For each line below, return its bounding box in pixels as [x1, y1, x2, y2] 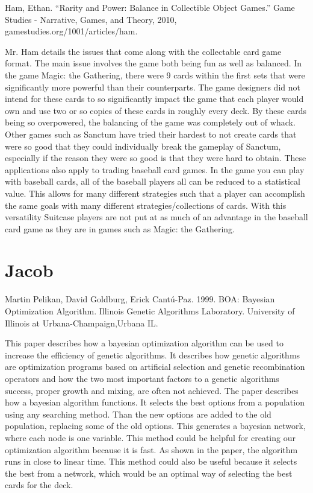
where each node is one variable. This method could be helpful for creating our [5, 431, 296, 444]
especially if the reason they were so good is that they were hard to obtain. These [5, 151, 306, 164]
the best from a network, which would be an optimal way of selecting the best [5, 466, 293, 479]
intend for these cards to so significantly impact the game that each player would [5, 92, 304, 105]
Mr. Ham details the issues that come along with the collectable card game [5, 45, 282, 57]
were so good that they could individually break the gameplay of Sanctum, [5, 139, 281, 152]
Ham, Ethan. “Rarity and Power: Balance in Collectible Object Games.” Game [5, 1, 295, 13]
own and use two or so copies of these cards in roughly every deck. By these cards [5, 104, 306, 116]
